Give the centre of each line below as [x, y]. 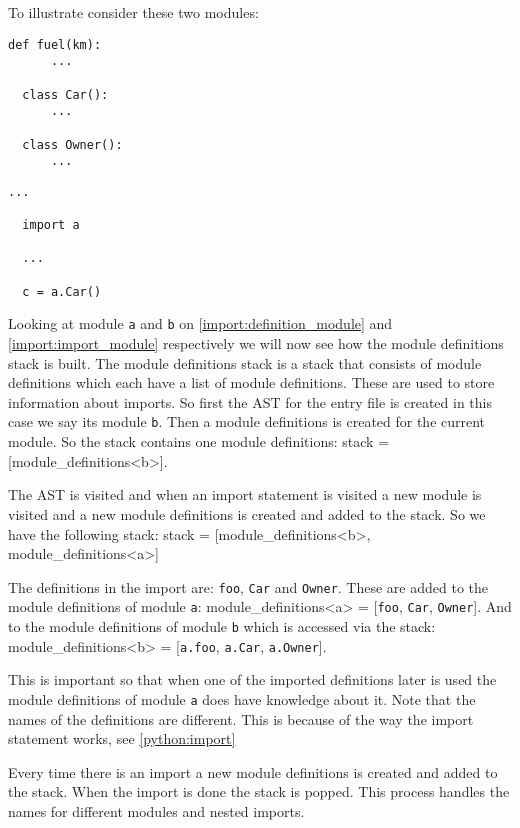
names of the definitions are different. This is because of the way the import [241, 718]
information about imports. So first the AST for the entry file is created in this [250, 401]
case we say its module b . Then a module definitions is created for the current [247, 421]
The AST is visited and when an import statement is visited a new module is [245, 494]
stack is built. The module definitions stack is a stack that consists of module [245, 362]
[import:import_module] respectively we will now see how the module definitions [256, 343]
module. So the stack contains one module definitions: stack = [199, 441]
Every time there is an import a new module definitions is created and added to [253, 771]
